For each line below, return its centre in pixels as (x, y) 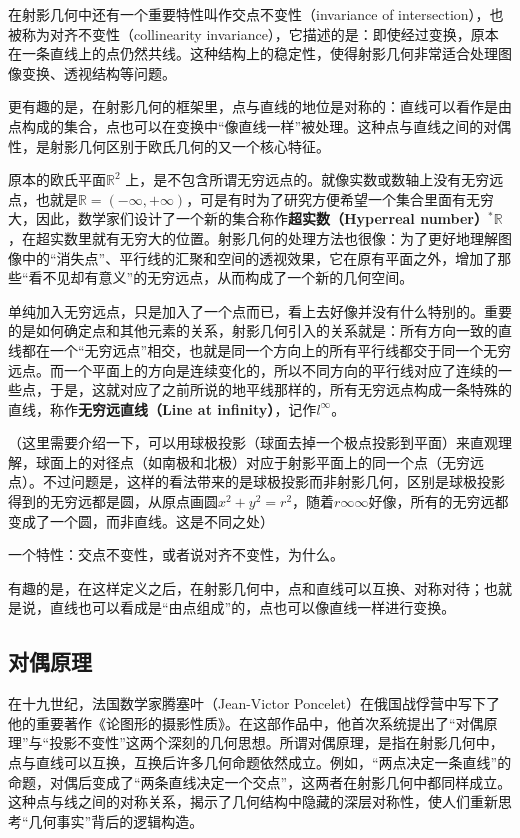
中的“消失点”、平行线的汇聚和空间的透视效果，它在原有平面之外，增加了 (259, 257)
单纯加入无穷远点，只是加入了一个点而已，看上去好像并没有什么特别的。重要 (260, 310)
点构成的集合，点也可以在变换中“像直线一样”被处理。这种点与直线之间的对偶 (260, 125)
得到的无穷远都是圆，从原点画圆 (113, 501)
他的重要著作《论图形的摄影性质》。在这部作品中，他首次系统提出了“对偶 (246, 722)
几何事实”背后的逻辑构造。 (116, 820)
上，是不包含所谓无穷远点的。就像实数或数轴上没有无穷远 (314, 179)
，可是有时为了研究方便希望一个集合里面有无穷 (340, 198)
